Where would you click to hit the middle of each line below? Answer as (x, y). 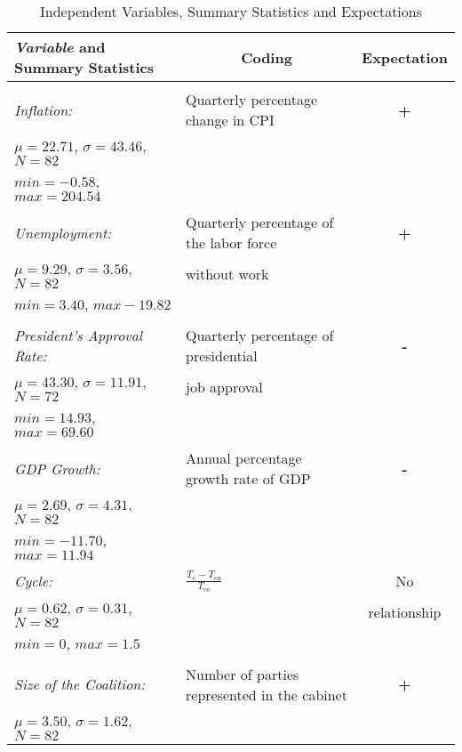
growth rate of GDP (248, 478)
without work (227, 273)
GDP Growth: (57, 468)
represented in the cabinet (267, 694)
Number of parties (243, 674)
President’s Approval (79, 335)
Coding (267, 57)
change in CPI (230, 120)
